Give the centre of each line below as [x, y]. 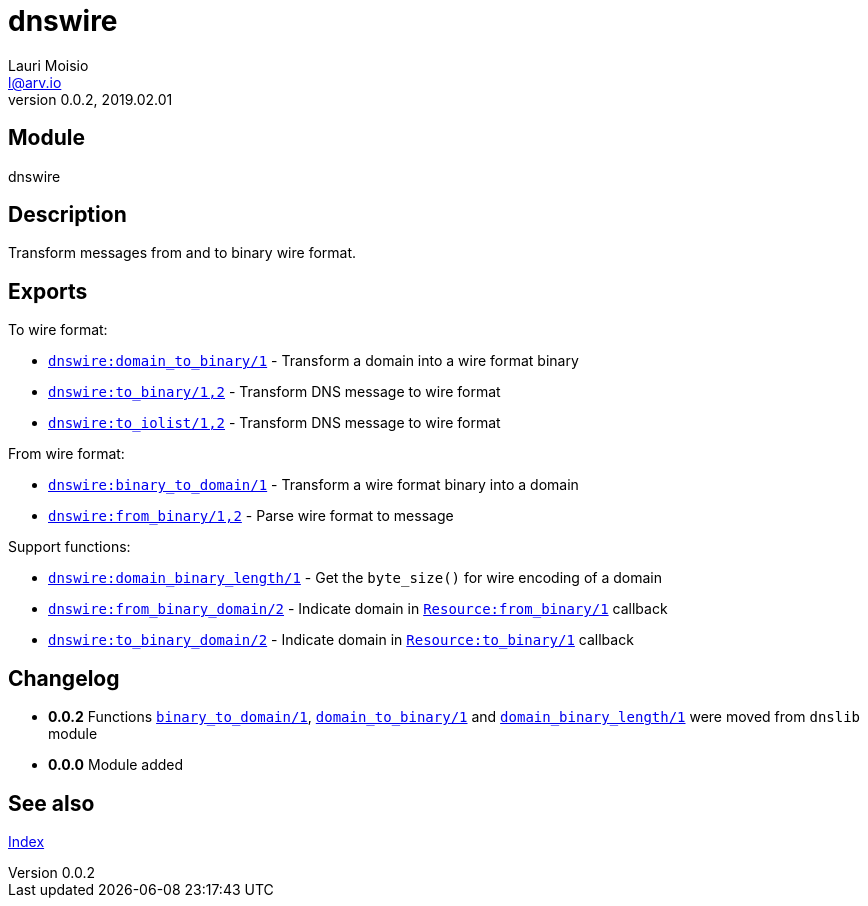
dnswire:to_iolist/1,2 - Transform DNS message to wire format [274, 423]
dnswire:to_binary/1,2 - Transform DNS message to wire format [274, 392]
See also [51, 803]
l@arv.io [35, 82]
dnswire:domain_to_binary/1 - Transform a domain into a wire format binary [313, 361]
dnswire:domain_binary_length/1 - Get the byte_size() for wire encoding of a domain [355, 578]
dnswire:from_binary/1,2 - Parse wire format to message [251, 516]
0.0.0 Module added [116, 765]
